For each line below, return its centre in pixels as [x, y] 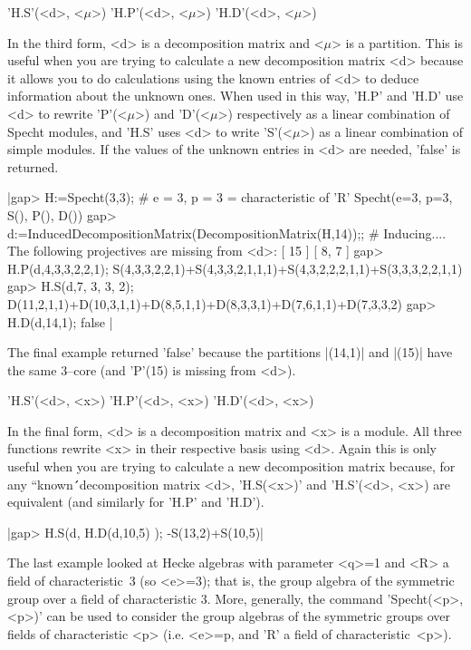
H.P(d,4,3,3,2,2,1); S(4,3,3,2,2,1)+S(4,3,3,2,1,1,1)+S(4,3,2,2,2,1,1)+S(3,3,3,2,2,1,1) [235, 268]
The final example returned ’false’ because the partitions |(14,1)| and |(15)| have [230, 352]
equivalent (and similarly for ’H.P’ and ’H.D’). [136, 502]
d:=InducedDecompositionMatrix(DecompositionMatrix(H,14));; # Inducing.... [227, 233]
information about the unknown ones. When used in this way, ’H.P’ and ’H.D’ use [235, 96]
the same [32, 369]
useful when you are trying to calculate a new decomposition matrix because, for [231, 466]
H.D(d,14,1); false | [60, 321]
